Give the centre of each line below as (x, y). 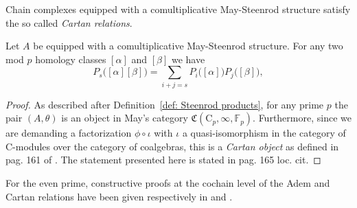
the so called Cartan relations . (69, 22)
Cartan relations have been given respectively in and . (119, 196)
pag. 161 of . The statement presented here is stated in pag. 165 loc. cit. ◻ (163, 160)
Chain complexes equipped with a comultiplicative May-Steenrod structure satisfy (178, 9)
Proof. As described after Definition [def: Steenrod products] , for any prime (165, 104)
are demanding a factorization (69, 133)
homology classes (71, 59)
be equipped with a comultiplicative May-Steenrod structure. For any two (188, 46)
